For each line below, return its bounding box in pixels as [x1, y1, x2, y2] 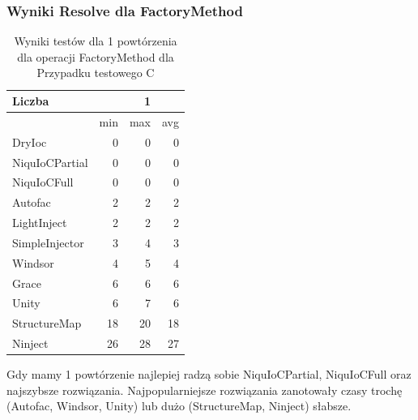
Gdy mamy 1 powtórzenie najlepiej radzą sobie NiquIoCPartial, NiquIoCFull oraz [6, 366, 412, 383]
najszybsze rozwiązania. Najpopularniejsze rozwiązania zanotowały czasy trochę [6, 381, 403, 398]
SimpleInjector [12, 234, 84, 251]
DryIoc [12, 133, 47, 150]
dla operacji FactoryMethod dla [17, 48, 174, 65]
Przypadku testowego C [36, 64, 155, 81]
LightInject [12, 214, 67, 231]
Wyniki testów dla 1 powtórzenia [14, 32, 177, 49]
